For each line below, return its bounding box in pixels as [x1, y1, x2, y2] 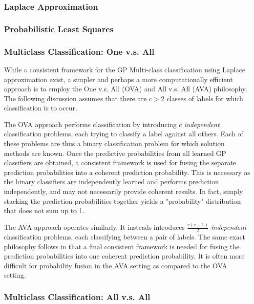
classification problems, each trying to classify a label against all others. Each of [4, 129, 243, 139]
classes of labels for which [167, 93, 243, 103]
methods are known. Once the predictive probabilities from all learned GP [4, 148, 226, 158]
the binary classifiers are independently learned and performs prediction [4, 176, 219, 187]
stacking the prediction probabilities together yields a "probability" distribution [4, 195, 241, 206]
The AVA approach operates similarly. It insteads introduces [4, 222, 185, 232]
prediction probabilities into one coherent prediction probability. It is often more [4, 251, 245, 261]
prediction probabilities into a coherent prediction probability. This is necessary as [4, 167, 250, 177]
